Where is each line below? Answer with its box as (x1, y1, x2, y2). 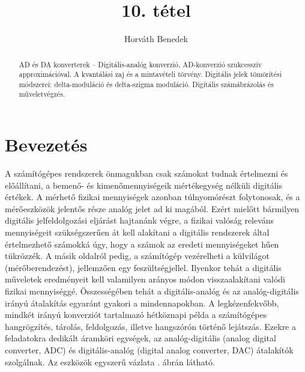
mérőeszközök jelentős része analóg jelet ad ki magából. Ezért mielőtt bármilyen (5, 202, 300, 215)
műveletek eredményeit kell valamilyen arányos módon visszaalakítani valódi (5, 273, 285, 285)
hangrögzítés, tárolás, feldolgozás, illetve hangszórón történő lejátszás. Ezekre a (5, 320, 296, 332)
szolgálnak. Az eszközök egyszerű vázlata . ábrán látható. (5, 355, 215, 368)
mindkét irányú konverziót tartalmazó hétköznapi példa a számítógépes (5, 308, 267, 321)
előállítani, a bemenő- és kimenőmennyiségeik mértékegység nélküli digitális (5, 178, 282, 191)
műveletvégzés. (19, 89, 65, 99)
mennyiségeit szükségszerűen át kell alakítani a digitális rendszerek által (5, 226, 270, 239)
